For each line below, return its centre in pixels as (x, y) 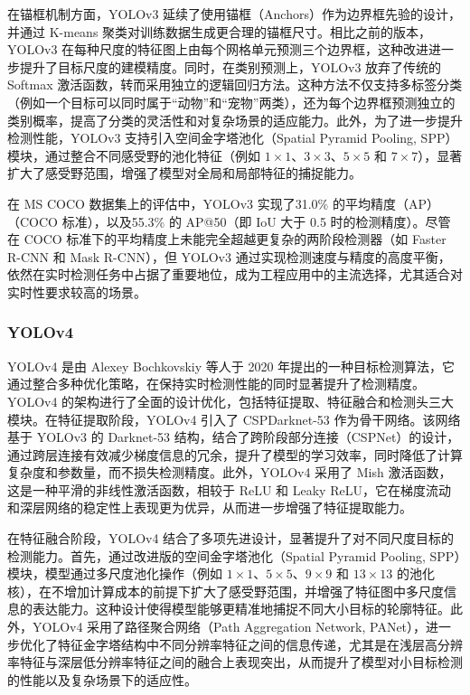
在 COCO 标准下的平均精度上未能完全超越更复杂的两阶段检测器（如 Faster (227, 239)
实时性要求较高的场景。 (77, 291)
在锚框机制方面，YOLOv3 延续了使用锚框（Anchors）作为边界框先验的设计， (234, 14)
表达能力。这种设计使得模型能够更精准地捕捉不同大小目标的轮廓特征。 (241, 609)
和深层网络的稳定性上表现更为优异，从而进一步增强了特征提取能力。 (210, 507)
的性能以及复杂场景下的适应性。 (102, 679)
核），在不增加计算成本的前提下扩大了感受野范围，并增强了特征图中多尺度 (226, 591)
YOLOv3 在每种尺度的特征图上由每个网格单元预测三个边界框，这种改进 (218, 49)
